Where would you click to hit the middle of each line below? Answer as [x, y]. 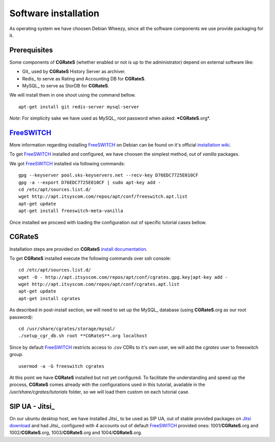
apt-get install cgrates [49, 298]
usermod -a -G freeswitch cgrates [61, 366]
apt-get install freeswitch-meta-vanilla [71, 211]
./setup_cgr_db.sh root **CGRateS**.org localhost [83, 336]
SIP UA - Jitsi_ [32, 406]
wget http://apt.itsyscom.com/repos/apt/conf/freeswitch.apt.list [103, 197]
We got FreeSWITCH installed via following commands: [67, 163]
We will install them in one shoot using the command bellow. [73, 95]
